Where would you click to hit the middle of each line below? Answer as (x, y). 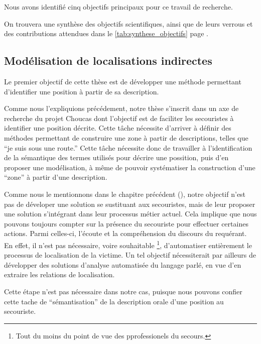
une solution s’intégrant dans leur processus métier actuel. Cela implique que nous (130, 214)
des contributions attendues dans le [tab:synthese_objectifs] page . (106, 33)
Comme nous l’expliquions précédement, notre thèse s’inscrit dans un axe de (121, 108)
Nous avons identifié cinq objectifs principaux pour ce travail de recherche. (118, 7)
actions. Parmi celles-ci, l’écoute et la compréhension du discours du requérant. (125, 233)
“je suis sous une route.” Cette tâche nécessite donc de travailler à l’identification (128, 147)
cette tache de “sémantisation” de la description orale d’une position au (114, 301)
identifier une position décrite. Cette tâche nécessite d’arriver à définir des (118, 128)
